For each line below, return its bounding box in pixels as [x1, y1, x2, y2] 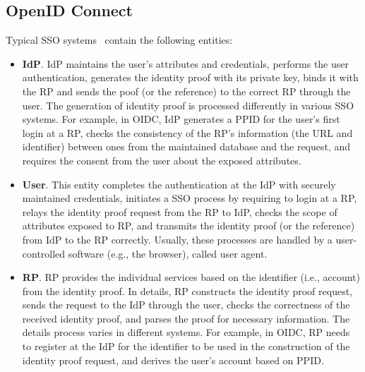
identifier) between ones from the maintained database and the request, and [22, 139, 351, 154]
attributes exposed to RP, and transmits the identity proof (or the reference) [22, 218, 355, 233]
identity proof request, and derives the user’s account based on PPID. [22, 352, 324, 367]
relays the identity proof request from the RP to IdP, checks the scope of [22, 204, 337, 219]
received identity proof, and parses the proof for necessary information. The [22, 311, 350, 325]
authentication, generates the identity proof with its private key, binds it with [22, 70, 359, 85]
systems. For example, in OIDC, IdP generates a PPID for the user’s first [22, 112, 340, 126]
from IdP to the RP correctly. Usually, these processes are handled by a [22, 232, 333, 246]
